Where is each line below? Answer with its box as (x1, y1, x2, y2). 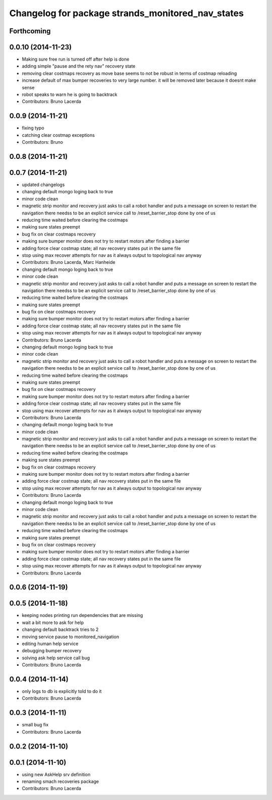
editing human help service (22, 641, 79, 647)
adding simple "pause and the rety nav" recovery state (22, 63, 135, 69)
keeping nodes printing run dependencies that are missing (22, 612, 143, 618)
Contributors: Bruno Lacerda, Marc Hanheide (22, 259, 115, 265)
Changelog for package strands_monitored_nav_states (9, 8, 244, 19)
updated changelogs (22, 182, 65, 188)
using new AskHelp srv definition (22, 771, 91, 777)
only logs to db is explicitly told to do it (22, 689, 102, 695)
